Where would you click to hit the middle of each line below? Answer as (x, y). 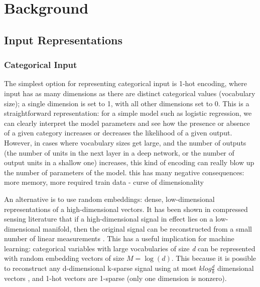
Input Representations (63, 40)
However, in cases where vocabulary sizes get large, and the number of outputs (125, 142)
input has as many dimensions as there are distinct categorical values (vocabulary (130, 93)
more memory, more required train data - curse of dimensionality (104, 182)
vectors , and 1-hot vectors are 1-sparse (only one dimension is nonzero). (115, 278)
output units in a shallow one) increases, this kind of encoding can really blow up (129, 162)
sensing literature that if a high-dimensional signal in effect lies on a (109, 219)
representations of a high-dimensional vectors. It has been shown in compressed (126, 209)
